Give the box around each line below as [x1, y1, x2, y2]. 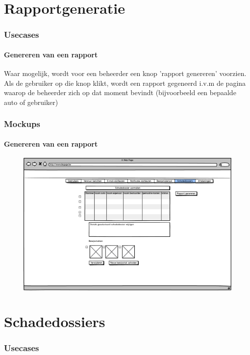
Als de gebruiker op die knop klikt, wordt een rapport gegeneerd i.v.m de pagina [4, 77, 246, 88]
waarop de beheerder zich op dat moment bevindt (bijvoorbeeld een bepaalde [4, 87, 236, 98]
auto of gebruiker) [4, 97, 58, 107]
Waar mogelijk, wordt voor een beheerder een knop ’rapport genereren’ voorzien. [4, 68, 247, 78]
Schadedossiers [4, 311, 105, 331]
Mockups [4, 118, 40, 130]
